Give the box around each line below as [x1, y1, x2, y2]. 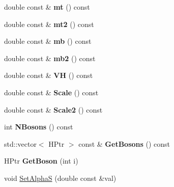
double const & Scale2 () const [4, 104, 103, 115]
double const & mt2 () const [4, 18, 94, 29]
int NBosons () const [4, 121, 73, 132]
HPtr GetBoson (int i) [4, 155, 78, 166]
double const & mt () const [4, 2, 90, 12]
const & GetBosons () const [78, 138, 170, 149]
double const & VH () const [4, 70, 93, 81]
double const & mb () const [4, 36, 92, 46]
